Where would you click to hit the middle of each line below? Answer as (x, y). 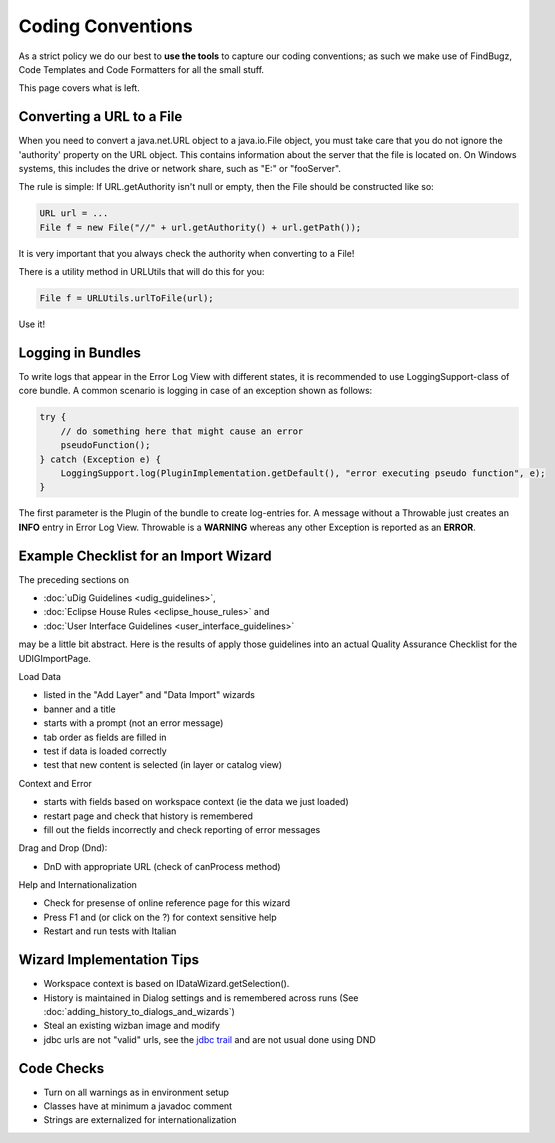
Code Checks (61, 1068)
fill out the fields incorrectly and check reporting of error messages (182, 829)
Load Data (40, 676)
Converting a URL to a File (100, 116)
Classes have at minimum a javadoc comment (138, 1106)
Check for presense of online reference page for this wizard (167, 903)
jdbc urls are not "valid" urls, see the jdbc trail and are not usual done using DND (210, 1039)
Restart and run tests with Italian (110, 931)
